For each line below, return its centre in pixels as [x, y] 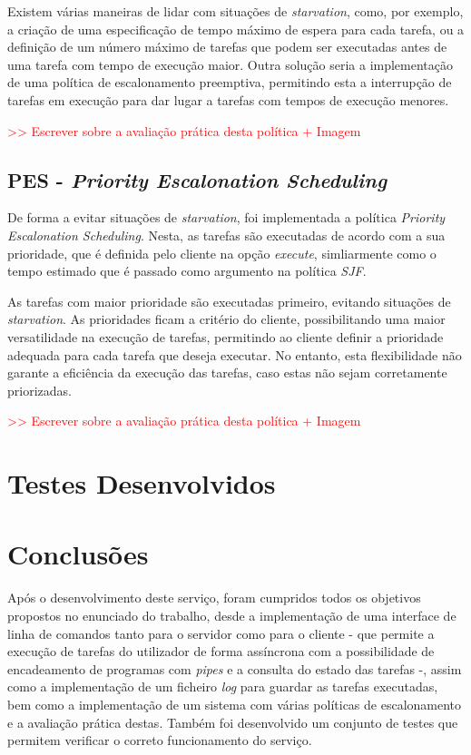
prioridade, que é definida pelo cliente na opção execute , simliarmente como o [222, 253]
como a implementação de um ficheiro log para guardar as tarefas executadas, [223, 686]
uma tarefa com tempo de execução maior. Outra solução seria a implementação [231, 64]
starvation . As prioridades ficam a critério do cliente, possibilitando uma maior [226, 319]
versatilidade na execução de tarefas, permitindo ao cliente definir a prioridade [226, 336]
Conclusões [78, 554]
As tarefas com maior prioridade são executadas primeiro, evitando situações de [229, 301]
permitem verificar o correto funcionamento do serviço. [160, 740]
